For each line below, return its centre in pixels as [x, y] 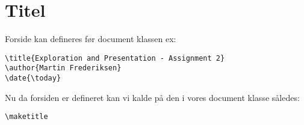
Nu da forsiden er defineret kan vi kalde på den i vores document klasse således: [152, 97]
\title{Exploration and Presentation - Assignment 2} [115, 58]
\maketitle [26, 117]
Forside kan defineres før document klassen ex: [91, 39]
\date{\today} [33, 78]
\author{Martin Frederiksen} [63, 68]
